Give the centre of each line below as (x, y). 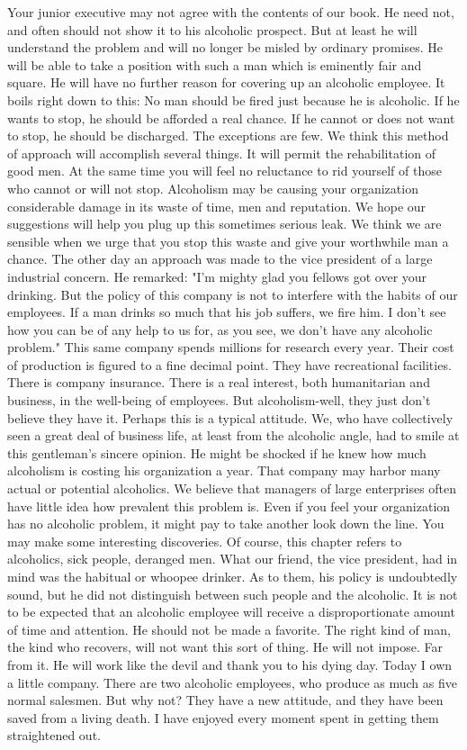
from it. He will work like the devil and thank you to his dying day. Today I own (230, 664)
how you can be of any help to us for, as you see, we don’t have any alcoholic (220, 329)
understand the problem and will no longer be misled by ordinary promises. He (225, 47)
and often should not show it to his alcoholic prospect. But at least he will (212, 29)
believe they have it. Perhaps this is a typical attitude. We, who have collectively (230, 417)
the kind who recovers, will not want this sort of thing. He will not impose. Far (225, 647)
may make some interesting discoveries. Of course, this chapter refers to (205, 541)
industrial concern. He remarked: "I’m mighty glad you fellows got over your (217, 276)
